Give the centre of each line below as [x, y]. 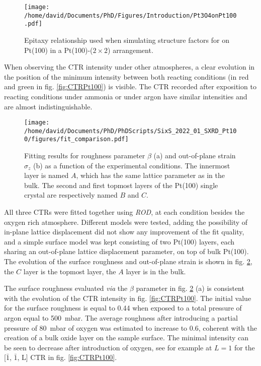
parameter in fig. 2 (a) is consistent [190, 288]
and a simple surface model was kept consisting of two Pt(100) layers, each [119, 241]
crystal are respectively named [71, 195]
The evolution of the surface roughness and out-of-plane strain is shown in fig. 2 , [128, 261]
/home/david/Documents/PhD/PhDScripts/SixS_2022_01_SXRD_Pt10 [130, 131]
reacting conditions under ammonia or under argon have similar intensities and [126, 96]
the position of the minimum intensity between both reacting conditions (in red [126, 76]
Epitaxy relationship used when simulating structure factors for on [127, 40]
